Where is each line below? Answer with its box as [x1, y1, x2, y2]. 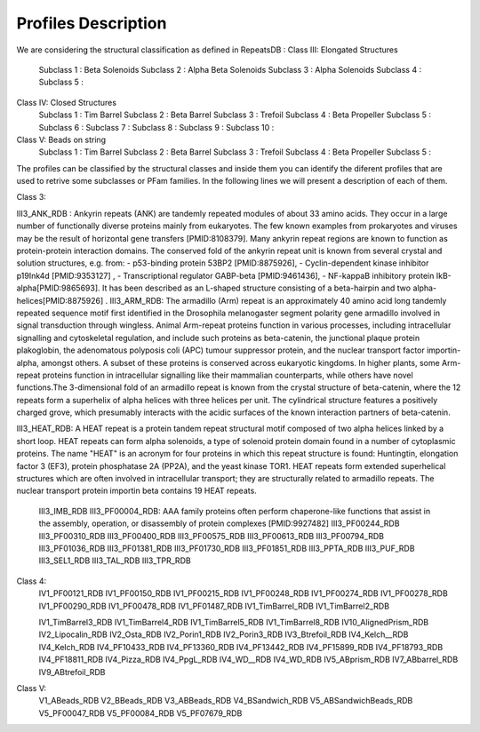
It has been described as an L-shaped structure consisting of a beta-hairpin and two [101, 282, 412, 293]
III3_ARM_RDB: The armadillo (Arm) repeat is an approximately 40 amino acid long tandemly [109, 295, 447, 306]
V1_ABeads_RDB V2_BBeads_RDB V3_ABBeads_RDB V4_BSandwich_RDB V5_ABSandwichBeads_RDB [38, 696, 413, 706]
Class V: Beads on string [16, 134, 107, 145]
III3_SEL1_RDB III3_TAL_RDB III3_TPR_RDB [38, 555, 191, 566]
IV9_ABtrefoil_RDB [38, 666, 106, 677]
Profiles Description [16, 13, 167, 33]
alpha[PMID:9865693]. [16, 282, 101, 293]
